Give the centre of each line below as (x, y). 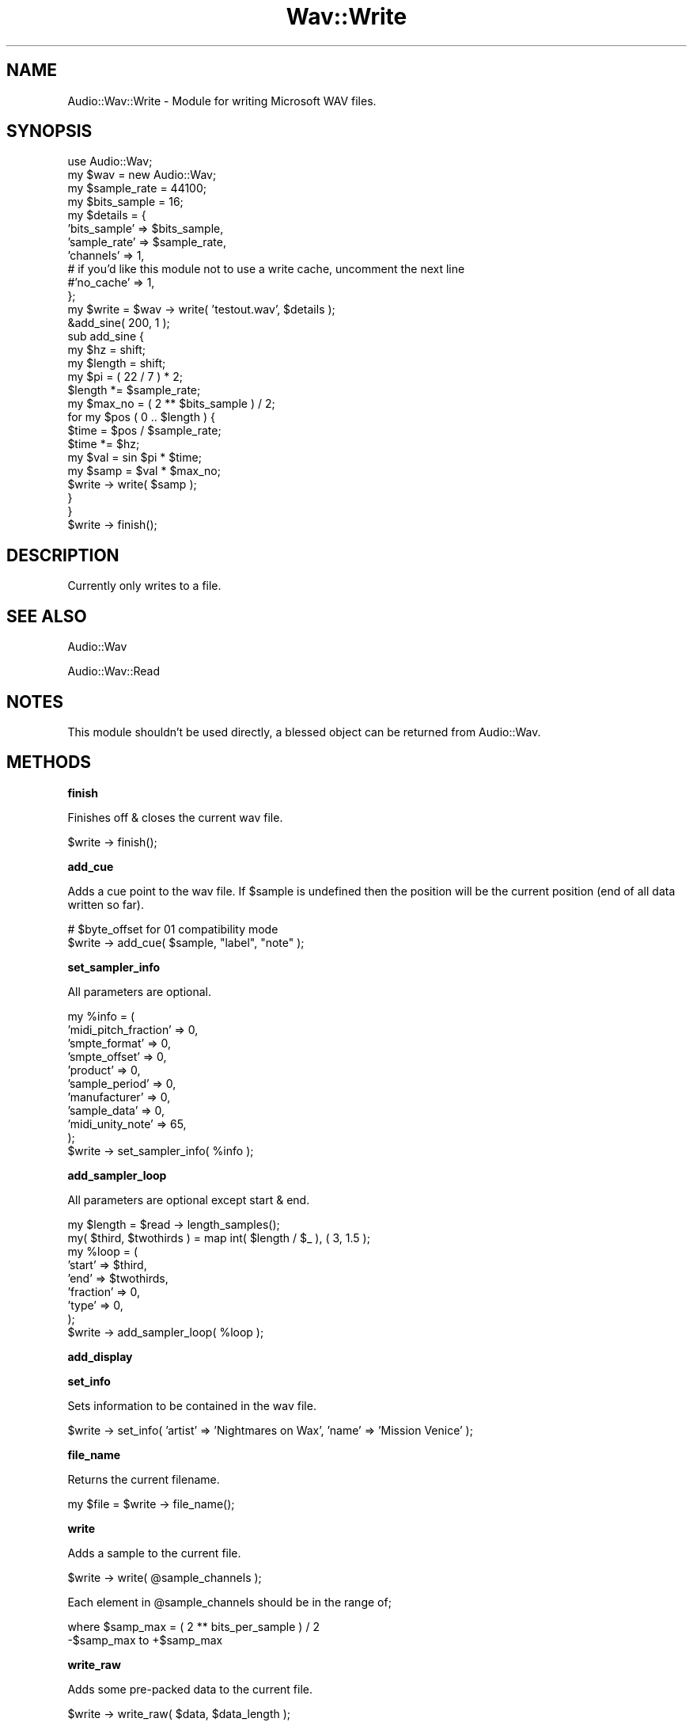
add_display (100, 1356)
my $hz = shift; (106, 350)
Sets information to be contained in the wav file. (192, 1405)
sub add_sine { (106, 336)
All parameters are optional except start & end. (189, 1199)
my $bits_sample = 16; (125, 202)
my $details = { (107, 215)
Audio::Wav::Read (114, 671)
